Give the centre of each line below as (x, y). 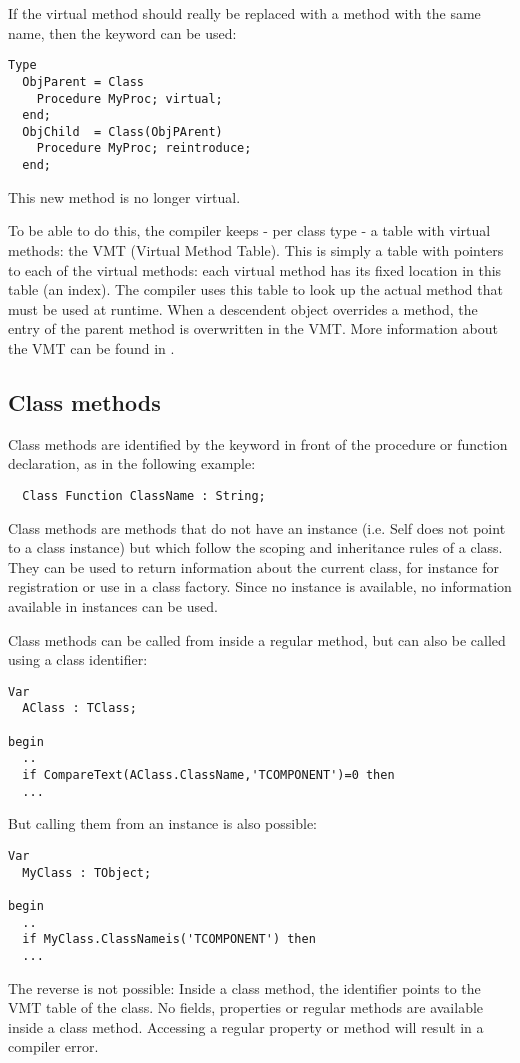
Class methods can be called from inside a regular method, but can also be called (257, 639)
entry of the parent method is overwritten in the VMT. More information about (253, 328)
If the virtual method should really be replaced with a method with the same (244, 13)
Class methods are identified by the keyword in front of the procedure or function (258, 443)
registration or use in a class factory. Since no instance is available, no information (260, 586)
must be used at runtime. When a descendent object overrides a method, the (243, 308)
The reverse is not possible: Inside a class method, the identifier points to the (244, 987)
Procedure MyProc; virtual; (129, 98)
